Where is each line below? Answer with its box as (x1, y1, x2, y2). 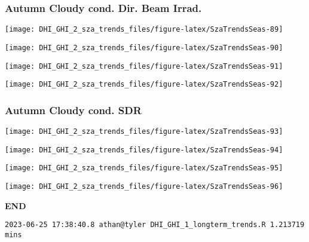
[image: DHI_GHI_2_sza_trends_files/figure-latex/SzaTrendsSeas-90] (5, 43, 283, 52)
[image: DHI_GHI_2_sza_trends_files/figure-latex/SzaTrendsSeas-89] (5, 25, 283, 34)
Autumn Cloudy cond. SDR (5, 102, 142, 117)
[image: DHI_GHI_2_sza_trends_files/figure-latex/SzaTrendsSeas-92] (5, 80, 283, 89)
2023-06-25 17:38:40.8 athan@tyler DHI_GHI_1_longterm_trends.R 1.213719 (5, 220, 305, 229)
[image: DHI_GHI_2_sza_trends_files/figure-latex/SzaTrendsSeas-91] (5, 62, 283, 71)
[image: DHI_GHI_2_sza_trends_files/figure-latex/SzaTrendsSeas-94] (5, 145, 283, 154)
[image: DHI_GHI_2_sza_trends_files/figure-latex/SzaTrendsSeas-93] (5, 127, 283, 136)
